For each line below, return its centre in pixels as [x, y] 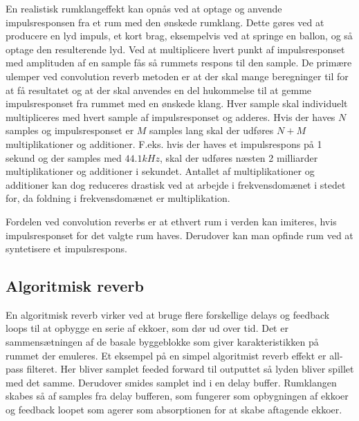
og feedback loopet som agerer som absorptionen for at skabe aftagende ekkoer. [174, 410]
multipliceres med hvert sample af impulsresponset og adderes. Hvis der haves [171, 116]
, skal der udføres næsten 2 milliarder [239, 157]
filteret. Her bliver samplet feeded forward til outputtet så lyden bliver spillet [190, 369]
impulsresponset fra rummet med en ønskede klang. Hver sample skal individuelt [177, 103]
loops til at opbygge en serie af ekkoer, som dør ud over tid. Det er [147, 328]
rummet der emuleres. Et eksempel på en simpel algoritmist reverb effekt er [166, 355]
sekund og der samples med [64, 157]
